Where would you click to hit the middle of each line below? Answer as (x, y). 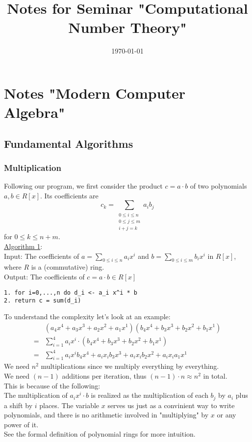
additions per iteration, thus (104, 376)
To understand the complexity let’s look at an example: (87, 316)
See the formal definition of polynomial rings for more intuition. (100, 434)
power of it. (21, 424)
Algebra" (35, 112)
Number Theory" (127, 27)
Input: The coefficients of (42, 256)
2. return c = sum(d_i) (43, 301)
